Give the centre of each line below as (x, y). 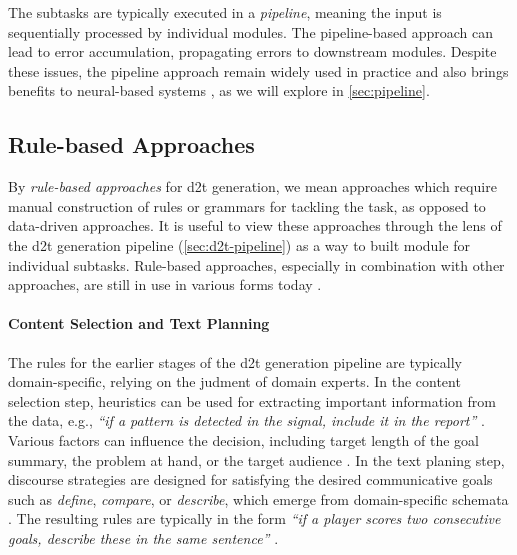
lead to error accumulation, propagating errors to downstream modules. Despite (252, 51)
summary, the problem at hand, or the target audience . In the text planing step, (256, 459)
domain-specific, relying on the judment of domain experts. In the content (234, 381)
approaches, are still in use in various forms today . (165, 284)
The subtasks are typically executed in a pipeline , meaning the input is (225, 12)
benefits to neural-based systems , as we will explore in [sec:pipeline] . (219, 90)
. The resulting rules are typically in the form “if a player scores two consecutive (254, 518)
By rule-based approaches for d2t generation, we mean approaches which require (252, 186)
